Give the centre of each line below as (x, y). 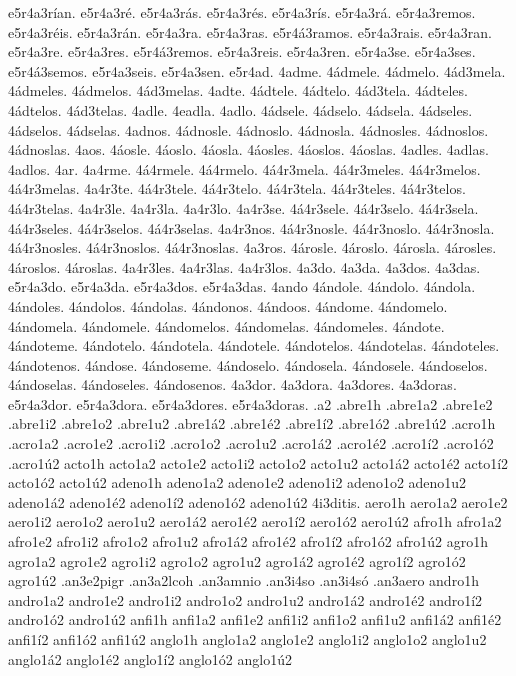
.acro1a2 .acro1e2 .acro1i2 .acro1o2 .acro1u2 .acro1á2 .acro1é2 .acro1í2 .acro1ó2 (251, 443)
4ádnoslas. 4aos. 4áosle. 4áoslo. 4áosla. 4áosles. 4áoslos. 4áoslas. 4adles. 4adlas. (248, 149)
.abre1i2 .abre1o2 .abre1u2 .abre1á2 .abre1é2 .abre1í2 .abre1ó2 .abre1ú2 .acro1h (252, 423)
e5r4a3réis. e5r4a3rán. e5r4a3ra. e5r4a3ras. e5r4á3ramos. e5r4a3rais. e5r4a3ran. (250, 31)
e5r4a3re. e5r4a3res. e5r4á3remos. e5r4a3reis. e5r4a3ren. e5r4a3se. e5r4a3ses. (242, 51)
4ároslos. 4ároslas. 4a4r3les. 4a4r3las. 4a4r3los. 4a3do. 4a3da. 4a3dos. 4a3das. (244, 266)
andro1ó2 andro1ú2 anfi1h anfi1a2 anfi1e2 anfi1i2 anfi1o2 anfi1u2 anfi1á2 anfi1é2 (255, 619)
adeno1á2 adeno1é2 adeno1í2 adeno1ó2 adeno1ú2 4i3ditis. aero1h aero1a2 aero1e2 (258, 501)
